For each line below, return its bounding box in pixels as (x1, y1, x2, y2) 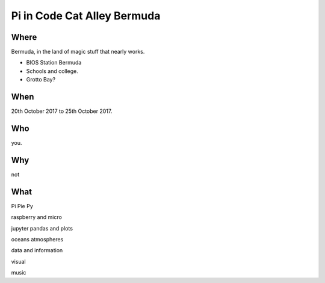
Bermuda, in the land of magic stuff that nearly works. (11, 48, 145, 56)
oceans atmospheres (11, 236, 64, 243)
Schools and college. (26, 67, 78, 75)
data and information (11, 247, 63, 254)
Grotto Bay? (26, 76, 56, 83)
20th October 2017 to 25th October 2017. (11, 107, 113, 115)
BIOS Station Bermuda (26, 59, 82, 66)
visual (11, 258, 26, 265)
